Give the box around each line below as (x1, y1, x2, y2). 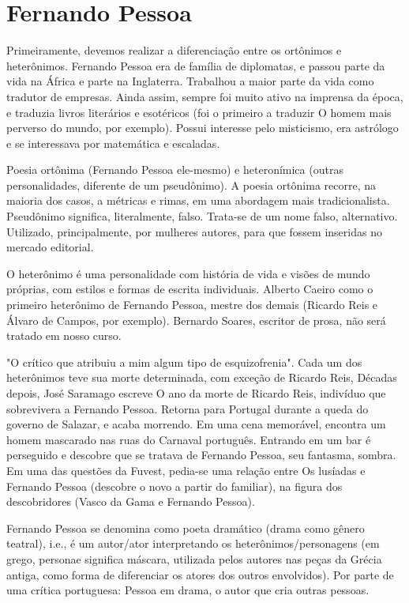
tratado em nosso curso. (6, 327, 122, 344)
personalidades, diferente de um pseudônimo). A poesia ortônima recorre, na (6, 176, 377, 193)
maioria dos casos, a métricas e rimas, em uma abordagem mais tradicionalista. (6, 192, 390, 209)
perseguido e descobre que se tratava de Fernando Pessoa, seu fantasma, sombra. (6, 447, 396, 463)
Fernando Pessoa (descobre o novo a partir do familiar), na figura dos (6, 477, 343, 494)
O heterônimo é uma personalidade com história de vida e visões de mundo (6, 265, 370, 281)
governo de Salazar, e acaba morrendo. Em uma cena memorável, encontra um (6, 416, 386, 432)
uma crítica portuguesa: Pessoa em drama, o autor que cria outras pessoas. (6, 582, 370, 598)
